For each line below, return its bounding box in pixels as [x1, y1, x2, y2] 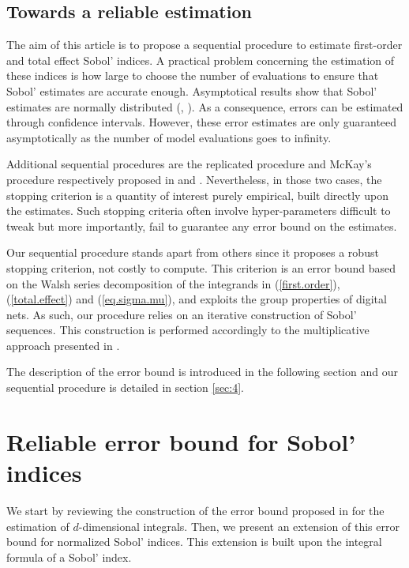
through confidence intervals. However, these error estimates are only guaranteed [6, 114, 397, 130]
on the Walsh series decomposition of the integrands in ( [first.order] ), [6, 275, 340, 292]
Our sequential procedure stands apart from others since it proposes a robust [6, 244, 379, 261]
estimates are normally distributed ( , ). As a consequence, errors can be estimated [6, 98, 403, 115]
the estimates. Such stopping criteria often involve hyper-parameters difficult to [6, 202, 391, 219]
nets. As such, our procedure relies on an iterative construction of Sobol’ [6, 306, 357, 322]
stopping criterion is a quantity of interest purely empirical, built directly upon [6, 186, 388, 203]
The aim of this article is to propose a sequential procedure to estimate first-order [6, 36, 403, 53]
